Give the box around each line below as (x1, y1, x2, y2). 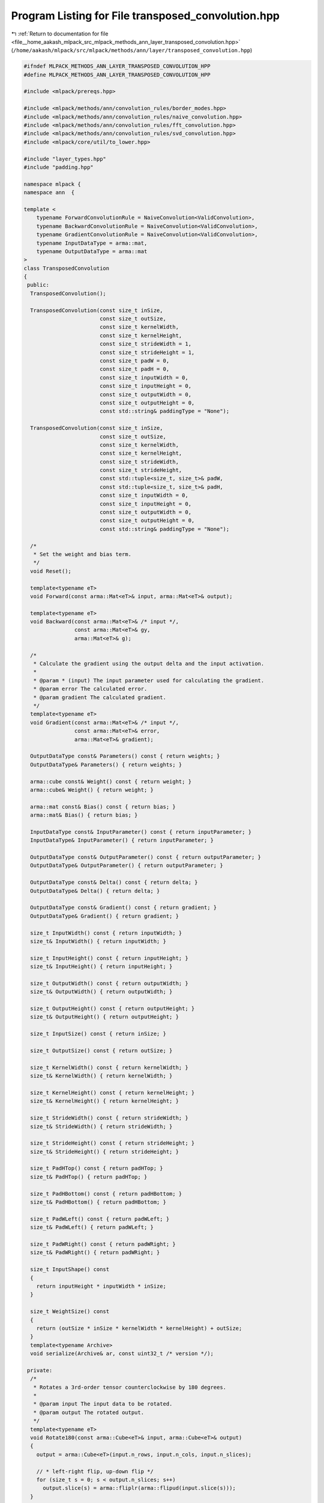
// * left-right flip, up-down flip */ (36, 1468, 154, 1475)
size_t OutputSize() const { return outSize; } (30, 1047, 173, 1055)
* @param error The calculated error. (33, 685, 148, 693)
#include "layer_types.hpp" (23, 155, 106, 162)
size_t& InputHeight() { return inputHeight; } (30, 963, 173, 970)
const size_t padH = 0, (99, 366, 170, 373)
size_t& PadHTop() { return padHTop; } (30, 1173, 148, 1180)
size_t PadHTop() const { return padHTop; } (30, 1165, 163, 1172)
